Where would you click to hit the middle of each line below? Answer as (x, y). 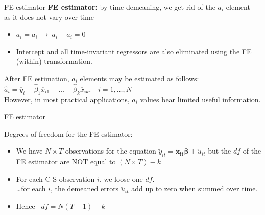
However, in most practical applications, (67, 99)
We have (29, 151)
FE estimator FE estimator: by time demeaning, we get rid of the (110, 7)
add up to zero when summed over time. (195, 189)
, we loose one (121, 178)
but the (220, 151)
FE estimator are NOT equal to (66, 162)
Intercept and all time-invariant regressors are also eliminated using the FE (134, 51)
